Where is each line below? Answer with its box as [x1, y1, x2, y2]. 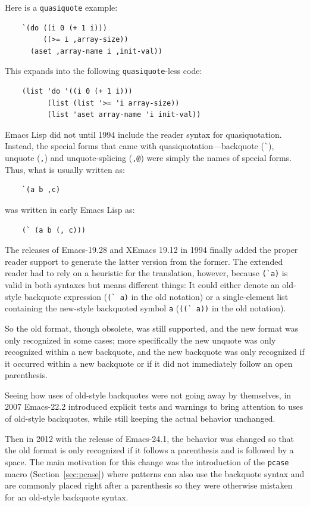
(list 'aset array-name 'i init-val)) [47, 110, 201, 119]
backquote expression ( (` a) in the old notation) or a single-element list [24, 290, 289, 302]
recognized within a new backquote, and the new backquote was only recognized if [5, 345, 305, 358]
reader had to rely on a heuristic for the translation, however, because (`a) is [5, 267, 288, 279]
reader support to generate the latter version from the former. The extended [5, 255, 283, 267]
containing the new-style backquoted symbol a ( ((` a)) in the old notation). [5, 302, 286, 314]
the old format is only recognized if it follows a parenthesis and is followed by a [5, 444, 294, 456]
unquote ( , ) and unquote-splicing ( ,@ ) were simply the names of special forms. [5, 152, 292, 164]
